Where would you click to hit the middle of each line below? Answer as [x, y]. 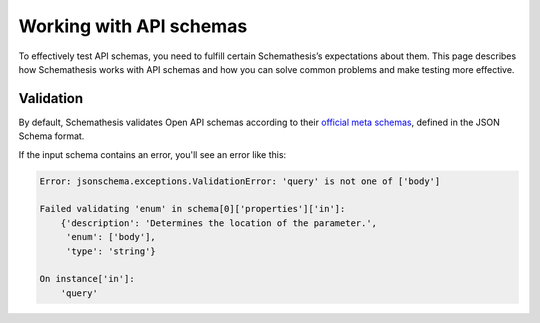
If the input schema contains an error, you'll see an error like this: [152, 154]
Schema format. [51, 136]
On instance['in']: [87, 279]
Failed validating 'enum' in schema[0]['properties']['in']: [192, 209]
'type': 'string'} [111, 251]
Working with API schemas [133, 26]
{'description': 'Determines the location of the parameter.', [219, 223]
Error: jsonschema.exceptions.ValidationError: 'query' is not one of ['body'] [240, 181]
